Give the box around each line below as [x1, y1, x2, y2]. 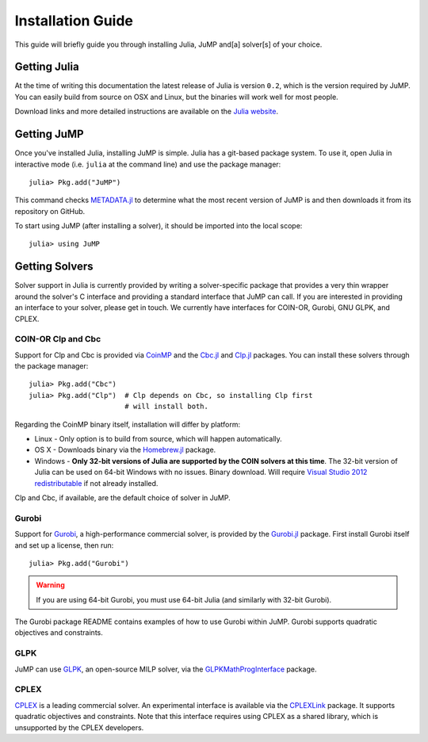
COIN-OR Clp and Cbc [14, 334, 101, 345]
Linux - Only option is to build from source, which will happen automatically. [34, 434, 283, 444]
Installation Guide [14, 12, 134, 29]
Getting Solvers [14, 260, 94, 273]
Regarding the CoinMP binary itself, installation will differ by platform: [14, 419, 241, 429]
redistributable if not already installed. [34, 478, 159, 488]
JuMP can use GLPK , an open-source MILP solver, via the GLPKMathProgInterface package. [14, 664, 317, 674]
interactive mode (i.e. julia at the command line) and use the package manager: [14, 159, 281, 169]
